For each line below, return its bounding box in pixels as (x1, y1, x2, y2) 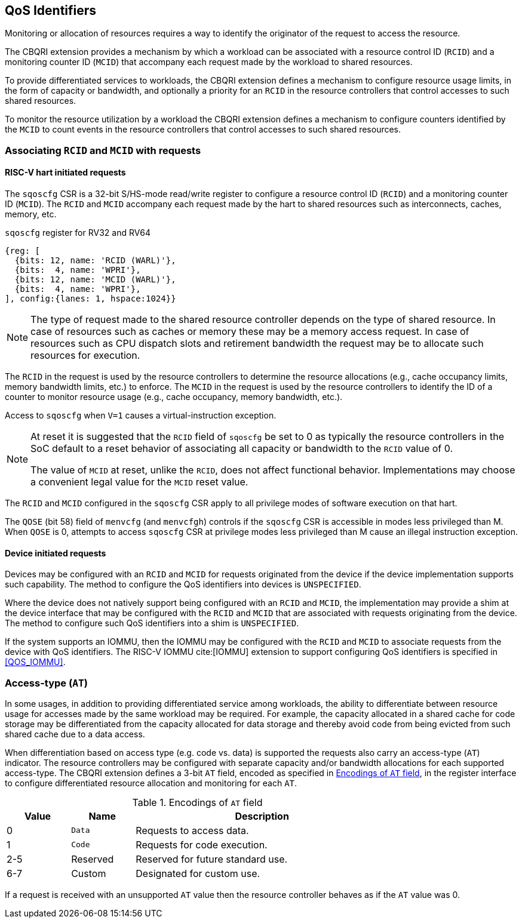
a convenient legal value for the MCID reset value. (30, 476, 248, 488)
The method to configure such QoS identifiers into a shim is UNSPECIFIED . (5, 618, 299, 629)
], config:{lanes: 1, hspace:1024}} (5, 294, 176, 304)
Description (235, 810, 289, 822)
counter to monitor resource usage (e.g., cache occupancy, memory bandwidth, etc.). (5, 392, 343, 402)
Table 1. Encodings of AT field (132, 796, 263, 808)
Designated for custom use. (136, 867, 260, 879)
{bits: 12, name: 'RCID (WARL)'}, (14, 256, 176, 266)
